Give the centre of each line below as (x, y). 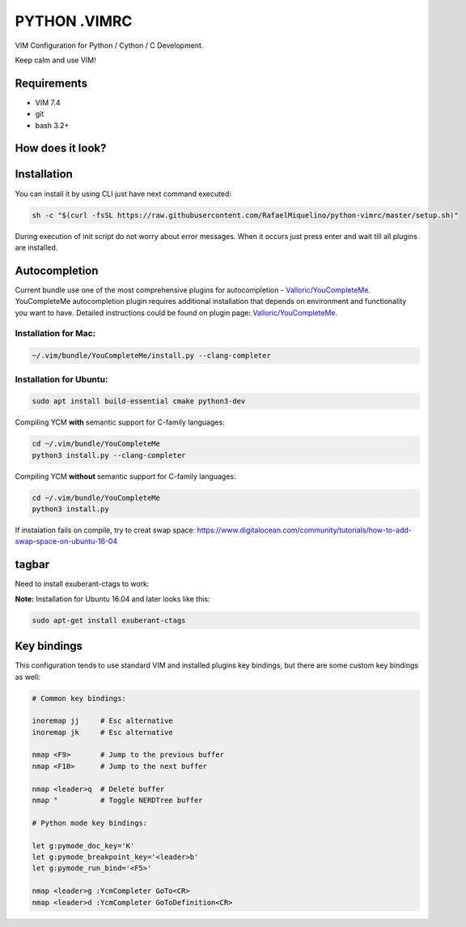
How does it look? (61, 149)
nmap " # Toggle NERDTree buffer (117, 801)
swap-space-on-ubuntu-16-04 (66, 541)
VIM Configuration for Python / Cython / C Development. (109, 45)
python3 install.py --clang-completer (109, 455)
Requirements (51, 83)
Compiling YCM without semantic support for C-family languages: (125, 476)
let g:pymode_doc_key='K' (83, 846)
